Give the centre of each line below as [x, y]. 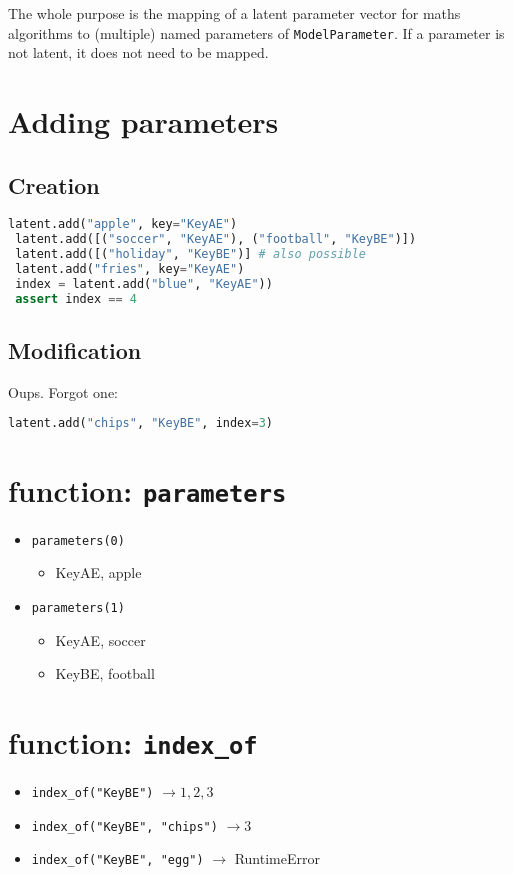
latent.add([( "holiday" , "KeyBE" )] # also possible [190, 254]
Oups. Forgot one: [63, 391]
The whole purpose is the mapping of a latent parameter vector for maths [234, 13]
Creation [54, 184]
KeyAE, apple [98, 572]
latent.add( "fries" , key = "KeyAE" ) [130, 269]
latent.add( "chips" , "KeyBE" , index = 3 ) [140, 423]
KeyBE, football [105, 673]
